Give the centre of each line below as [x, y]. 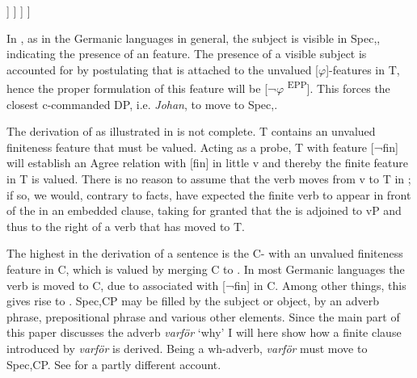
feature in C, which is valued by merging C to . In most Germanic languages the [206, 269]
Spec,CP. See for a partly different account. [114, 364]
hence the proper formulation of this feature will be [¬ [141, 88]
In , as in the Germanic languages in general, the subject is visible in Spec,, [194, 38]
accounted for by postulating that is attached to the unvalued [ [162, 69]
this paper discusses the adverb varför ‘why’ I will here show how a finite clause [204, 332]
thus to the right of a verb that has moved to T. [126, 226]
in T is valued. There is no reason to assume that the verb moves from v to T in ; [209, 178]
